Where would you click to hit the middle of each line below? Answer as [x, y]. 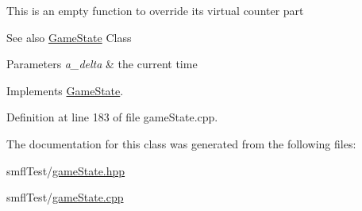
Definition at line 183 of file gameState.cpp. [112, 117]
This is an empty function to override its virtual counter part [155, 10]
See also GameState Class [69, 37]
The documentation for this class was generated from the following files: [181, 143]
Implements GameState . [65, 90]
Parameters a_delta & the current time [102, 64]
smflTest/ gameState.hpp [66, 170]
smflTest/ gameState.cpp [65, 197]
